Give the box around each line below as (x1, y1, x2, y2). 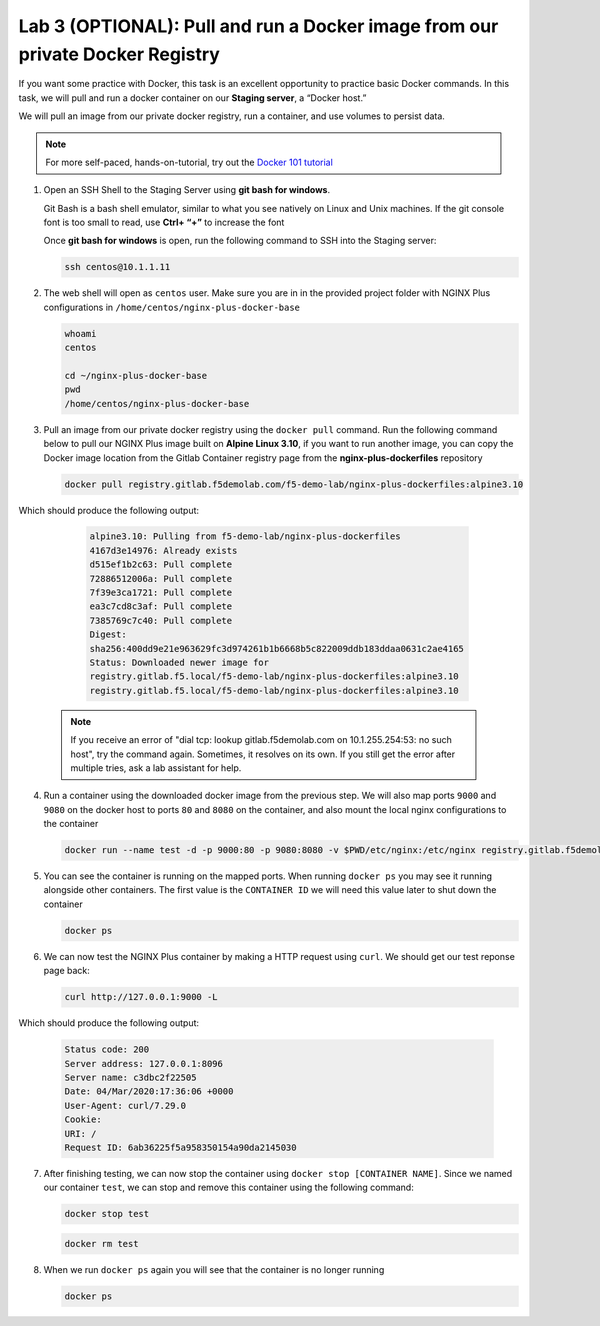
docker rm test (64, 1238, 139, 1249)
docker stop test (64, 1208, 150, 1220)
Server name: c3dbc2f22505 (64, 1071, 197, 1083)
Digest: (89, 629, 127, 640)
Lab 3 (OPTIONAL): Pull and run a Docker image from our (18, 15, 499, 37)
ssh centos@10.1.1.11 (64, 261, 171, 273)
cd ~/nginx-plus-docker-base (64, 370, 208, 381)
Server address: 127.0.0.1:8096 (64, 1058, 224, 1069)
